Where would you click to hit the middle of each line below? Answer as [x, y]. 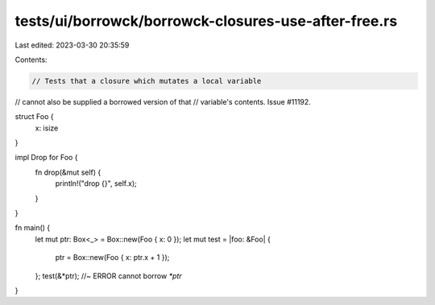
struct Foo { [34, 117]
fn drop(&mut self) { [68, 172]
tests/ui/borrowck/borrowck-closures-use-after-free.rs [206, 21]
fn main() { [33, 228]
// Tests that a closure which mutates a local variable [147, 81]
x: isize [47, 128]
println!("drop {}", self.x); [96, 183]
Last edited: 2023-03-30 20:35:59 [72, 45]
